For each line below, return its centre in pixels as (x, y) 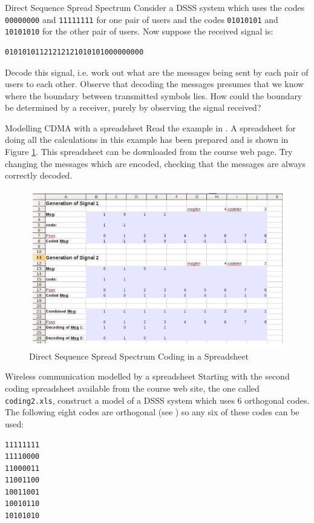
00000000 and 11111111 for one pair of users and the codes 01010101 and (142, 19)
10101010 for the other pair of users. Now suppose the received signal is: (139, 31)
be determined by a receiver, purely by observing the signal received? (133, 107)
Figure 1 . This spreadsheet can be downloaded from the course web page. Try (149, 152)
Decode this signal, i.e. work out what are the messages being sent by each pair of (157, 72)
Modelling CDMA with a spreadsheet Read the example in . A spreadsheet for (150, 127)
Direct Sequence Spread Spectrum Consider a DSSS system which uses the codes (155, 7)
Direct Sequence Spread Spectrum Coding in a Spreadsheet (139, 356)
